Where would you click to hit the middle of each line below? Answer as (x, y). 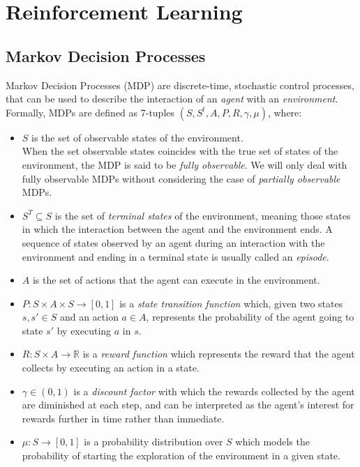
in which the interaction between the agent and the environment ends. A (177, 229)
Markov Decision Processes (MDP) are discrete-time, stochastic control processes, (180, 85)
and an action (89, 317)
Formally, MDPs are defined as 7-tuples (90, 112)
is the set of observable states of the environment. (137, 137)
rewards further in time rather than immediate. (123, 418)
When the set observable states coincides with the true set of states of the (180, 151)
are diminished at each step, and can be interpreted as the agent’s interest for (188, 405)
